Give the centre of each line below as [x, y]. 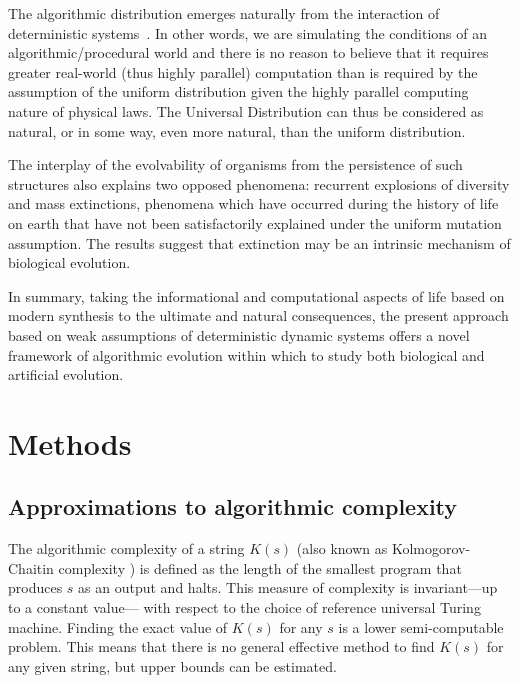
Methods [70, 442]
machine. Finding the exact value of [118, 626]
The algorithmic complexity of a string [126, 548]
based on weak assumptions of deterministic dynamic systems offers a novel [239, 334]
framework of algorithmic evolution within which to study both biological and [246, 354]
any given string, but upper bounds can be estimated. [172, 665]
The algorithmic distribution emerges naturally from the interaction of [224, 13]
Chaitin [31, 567]
